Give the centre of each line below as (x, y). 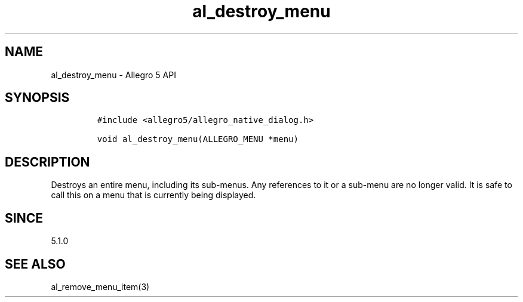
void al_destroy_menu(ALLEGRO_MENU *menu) (198, 139)
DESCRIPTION (47, 162)
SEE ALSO (35, 264)
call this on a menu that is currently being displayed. (153, 195)
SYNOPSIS (37, 98)
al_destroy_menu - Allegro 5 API (113, 75)
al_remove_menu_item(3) (100, 286)
